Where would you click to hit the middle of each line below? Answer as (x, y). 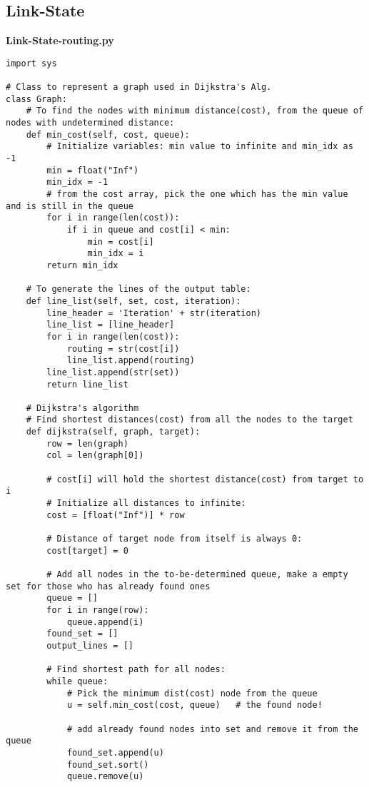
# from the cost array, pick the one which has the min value (197, 194)
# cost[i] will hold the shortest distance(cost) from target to (205, 479)
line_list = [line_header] (111, 325)
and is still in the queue (70, 206)
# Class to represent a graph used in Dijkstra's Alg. (139, 87)
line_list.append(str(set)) (113, 372)
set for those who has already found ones (108, 586)
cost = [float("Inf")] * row (116, 515)
